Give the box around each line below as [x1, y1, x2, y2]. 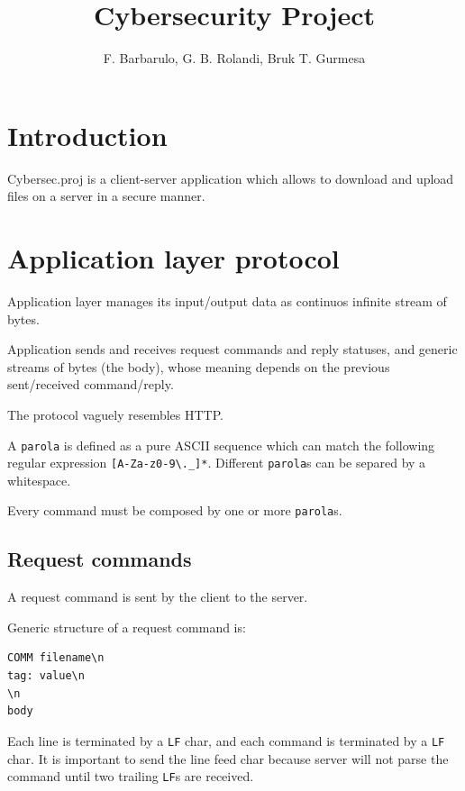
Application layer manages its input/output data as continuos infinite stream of [7, 291, 447, 310]
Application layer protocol [7, 240, 340, 277]
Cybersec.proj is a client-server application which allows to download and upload [7, 168, 454, 187]
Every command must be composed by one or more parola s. [7, 501, 342, 520]
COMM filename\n [7, 651, 105, 665]
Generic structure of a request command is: [7, 617, 246, 636]
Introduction [7, 116, 168, 153]
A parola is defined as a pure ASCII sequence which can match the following [7, 435, 435, 454]
